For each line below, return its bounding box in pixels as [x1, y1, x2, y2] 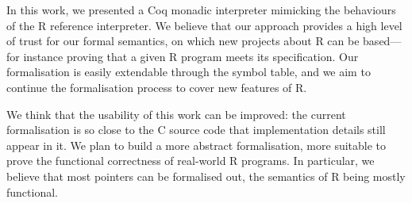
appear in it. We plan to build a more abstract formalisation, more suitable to [6, 136, 387, 153]
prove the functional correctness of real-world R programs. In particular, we [6, 152, 375, 169]
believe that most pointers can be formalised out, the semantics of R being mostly [6, 167, 406, 184]
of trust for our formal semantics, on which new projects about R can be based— [6, 33, 402, 49]
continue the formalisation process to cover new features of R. [6, 79, 307, 95]
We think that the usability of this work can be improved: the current [6, 105, 346, 122]
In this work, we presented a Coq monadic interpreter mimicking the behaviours [6, 2, 396, 17]
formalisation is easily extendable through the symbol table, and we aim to [6, 63, 371, 80]
